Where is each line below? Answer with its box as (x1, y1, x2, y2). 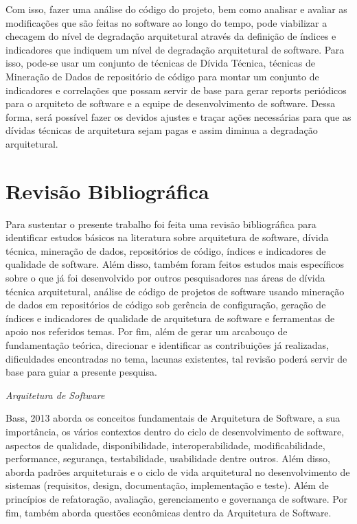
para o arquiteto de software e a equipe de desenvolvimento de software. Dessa (5, 96, 336, 111)
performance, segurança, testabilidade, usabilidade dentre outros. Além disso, (5, 451, 330, 466)
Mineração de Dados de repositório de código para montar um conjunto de (5, 69, 319, 83)
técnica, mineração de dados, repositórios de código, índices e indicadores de (5, 243, 326, 258)
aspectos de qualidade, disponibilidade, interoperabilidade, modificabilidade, (5, 437, 325, 452)
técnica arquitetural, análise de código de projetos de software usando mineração (5, 284, 345, 298)
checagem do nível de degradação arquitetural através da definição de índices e (5, 29, 336, 43)
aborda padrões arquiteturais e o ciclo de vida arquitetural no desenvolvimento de (5, 464, 350, 479)
